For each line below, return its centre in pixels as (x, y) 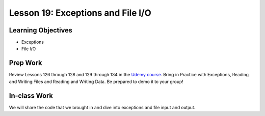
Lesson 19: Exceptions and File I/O (80, 13)
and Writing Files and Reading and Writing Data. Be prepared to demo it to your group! (96, 82)
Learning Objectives (41, 30)
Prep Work (26, 63)
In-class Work (31, 96)
